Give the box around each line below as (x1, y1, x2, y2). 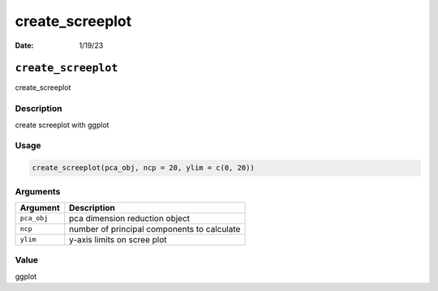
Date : (15, 41, 34, 50)
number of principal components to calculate (69, 223, 241, 234)
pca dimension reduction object (69, 212, 191, 224)
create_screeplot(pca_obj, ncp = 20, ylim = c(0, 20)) (32, 163, 255, 173)
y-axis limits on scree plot (69, 233, 167, 245)
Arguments (15, 186, 61, 197)
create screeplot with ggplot (15, 120, 109, 130)
